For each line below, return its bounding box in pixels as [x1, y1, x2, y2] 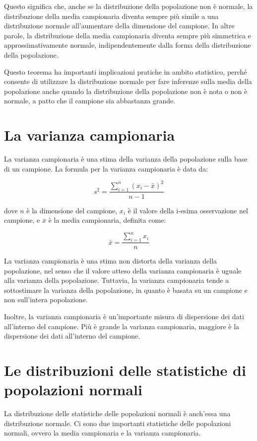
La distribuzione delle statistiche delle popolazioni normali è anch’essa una [4, 408, 231, 419]
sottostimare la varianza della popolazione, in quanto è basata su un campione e [4, 284, 248, 295]
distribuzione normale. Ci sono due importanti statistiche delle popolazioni [4, 418, 231, 428]
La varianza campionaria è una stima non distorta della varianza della [4, 256, 217, 266]
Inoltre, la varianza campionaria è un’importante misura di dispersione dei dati [4, 311, 244, 322]
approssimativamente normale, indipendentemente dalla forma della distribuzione [4, 40, 251, 50]
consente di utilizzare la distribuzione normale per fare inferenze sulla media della [4, 76, 252, 87]
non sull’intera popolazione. [4, 294, 88, 305]
